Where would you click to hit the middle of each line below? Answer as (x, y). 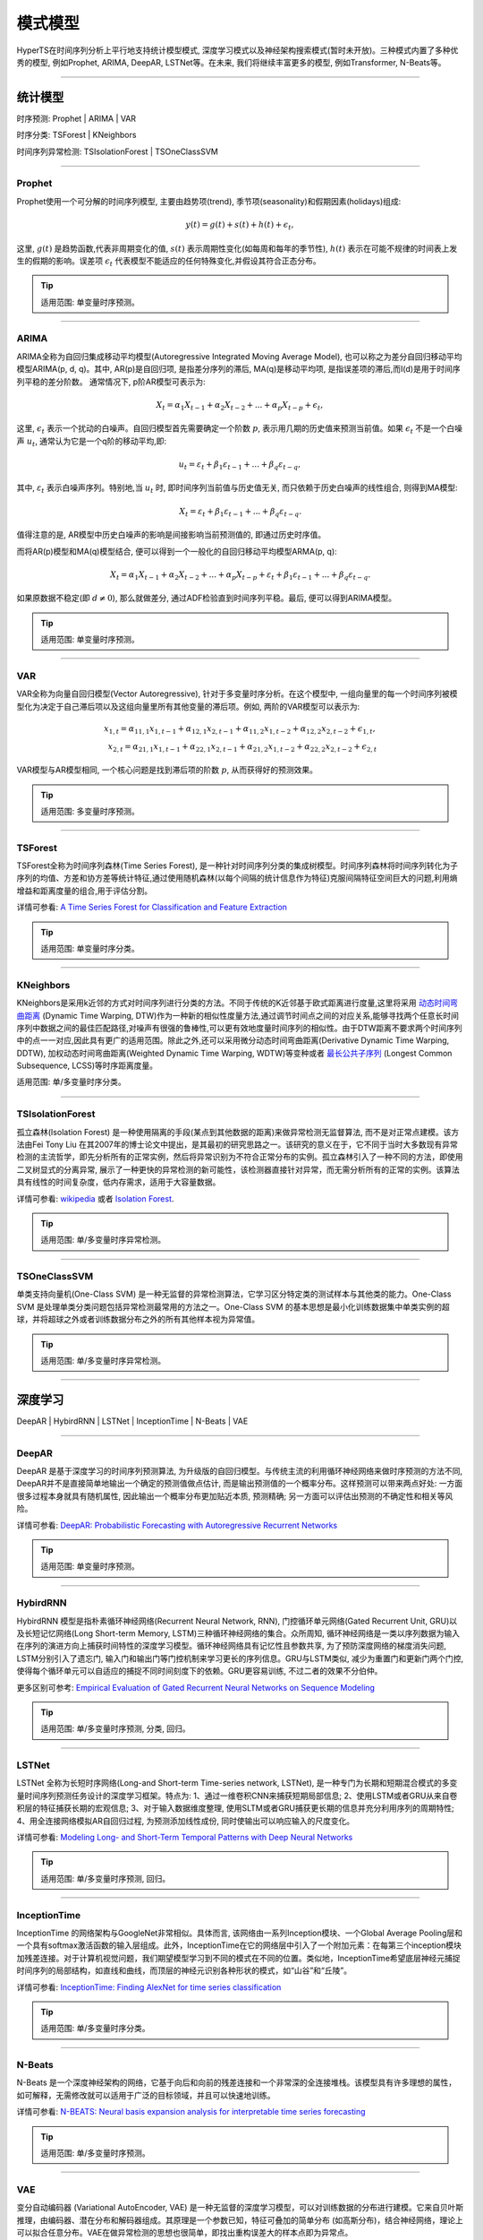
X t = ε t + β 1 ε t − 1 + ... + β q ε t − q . (241, 513)
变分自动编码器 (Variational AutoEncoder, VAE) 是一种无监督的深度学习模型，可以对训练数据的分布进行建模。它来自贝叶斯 (240, 2208)
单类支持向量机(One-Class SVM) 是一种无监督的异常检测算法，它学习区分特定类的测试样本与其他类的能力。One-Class (234, 1294)
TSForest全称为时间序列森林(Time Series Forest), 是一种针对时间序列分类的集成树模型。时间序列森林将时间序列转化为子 (237, 866)
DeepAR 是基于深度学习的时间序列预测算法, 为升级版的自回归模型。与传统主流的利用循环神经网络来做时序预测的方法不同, (240, 1471)
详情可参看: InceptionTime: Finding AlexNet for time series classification (149, 1987)
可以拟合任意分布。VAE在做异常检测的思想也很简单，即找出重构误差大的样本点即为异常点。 (185, 2232)
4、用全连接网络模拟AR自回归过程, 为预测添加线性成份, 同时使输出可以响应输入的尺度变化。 (186, 1821)
